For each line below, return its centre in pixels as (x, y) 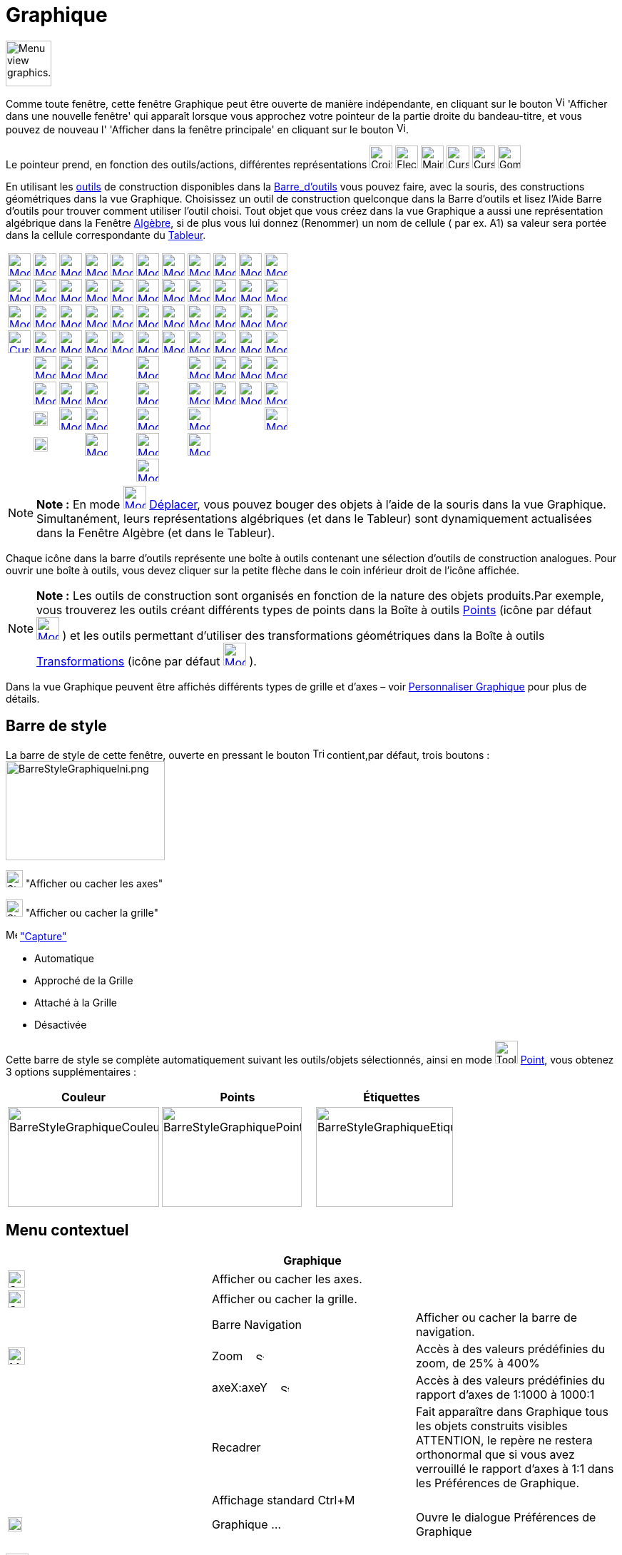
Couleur (83, 1097)
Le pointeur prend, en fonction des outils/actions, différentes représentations (187, 164)
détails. (23, 698)
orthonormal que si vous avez (495, 1455)
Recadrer (236, 1448)
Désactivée (61, 1024)
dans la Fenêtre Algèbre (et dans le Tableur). (156, 532)
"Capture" (43, 936)
